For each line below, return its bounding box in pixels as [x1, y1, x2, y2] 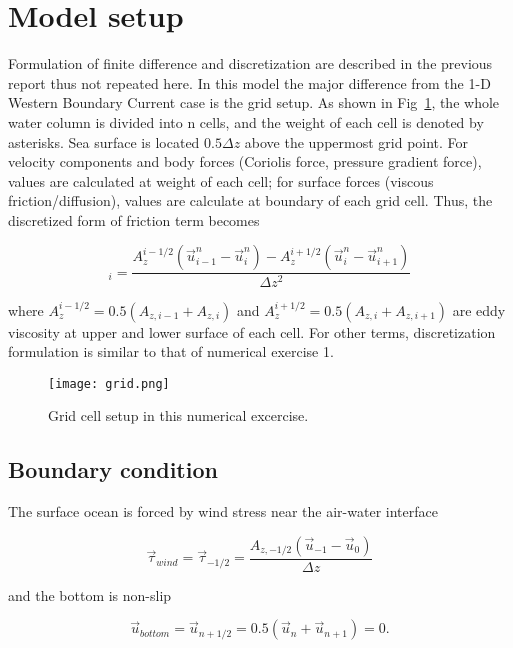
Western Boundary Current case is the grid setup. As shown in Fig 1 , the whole [8, 92, 500, 113]
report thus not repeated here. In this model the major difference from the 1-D [8, 72, 491, 93]
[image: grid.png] [48, 376, 170, 391]
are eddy [452, 299, 506, 320]
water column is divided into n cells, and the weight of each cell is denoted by [8, 111, 484, 132]
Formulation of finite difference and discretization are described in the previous [8, 53, 493, 74]
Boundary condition [8, 454, 218, 485]
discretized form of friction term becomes [8, 209, 260, 230]
